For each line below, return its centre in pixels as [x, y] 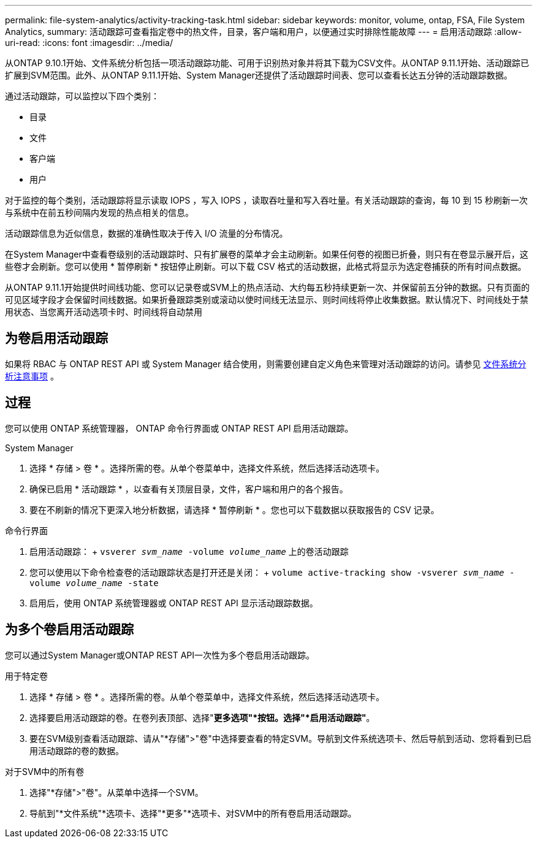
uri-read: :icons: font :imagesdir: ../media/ [89, 43]
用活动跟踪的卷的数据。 [77, 750]
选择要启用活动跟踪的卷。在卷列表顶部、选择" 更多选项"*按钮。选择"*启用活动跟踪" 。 [202, 717]
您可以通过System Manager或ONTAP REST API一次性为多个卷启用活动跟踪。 [160, 655]
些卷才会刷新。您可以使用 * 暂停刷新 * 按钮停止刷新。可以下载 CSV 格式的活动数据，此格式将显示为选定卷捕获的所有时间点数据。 [266, 266]
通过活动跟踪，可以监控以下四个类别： [82, 96]
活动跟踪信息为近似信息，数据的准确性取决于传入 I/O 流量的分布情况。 [147, 233]
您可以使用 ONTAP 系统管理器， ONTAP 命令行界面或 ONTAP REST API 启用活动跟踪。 [179, 428]
